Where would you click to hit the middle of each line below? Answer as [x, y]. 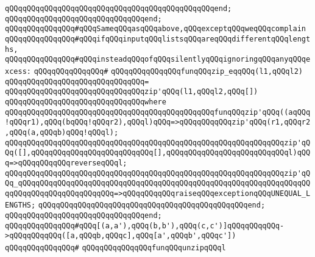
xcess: [18, 71]
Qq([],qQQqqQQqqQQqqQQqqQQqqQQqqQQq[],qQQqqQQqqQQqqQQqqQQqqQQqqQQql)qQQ [158, 153]
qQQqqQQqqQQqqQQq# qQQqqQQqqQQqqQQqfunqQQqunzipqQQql [115, 248]
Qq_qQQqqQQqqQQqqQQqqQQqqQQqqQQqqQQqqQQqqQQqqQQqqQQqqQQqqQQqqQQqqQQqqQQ [158, 183]
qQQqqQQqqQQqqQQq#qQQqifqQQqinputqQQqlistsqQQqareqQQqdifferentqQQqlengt [158, 39]
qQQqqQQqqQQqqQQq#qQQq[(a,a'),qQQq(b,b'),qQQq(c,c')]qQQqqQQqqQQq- [145, 226]
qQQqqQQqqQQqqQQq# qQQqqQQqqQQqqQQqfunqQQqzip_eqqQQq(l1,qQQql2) [168, 71]
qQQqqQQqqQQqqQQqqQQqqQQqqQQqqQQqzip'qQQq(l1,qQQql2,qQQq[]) [132, 92]
